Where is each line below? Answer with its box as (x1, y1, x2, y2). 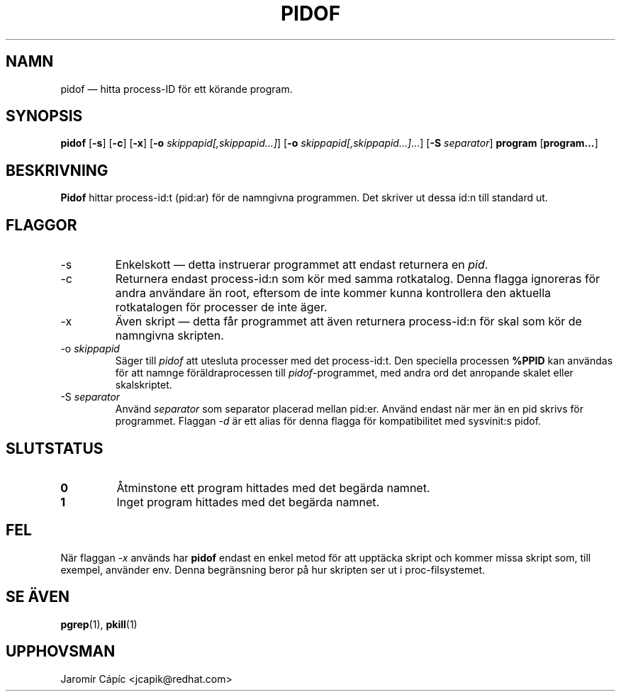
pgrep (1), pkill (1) (60, 618, 138, 630)
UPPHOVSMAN (6, 642, 116, 661)
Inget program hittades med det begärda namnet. (116, 494, 380, 509)
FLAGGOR (6, 216, 77, 234)
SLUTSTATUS (6, 439, 103, 457)
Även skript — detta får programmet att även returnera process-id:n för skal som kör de (115, 314, 582, 329)
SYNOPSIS (6, 107, 83, 126)
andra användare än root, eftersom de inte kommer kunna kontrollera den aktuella (115, 286, 551, 301)
